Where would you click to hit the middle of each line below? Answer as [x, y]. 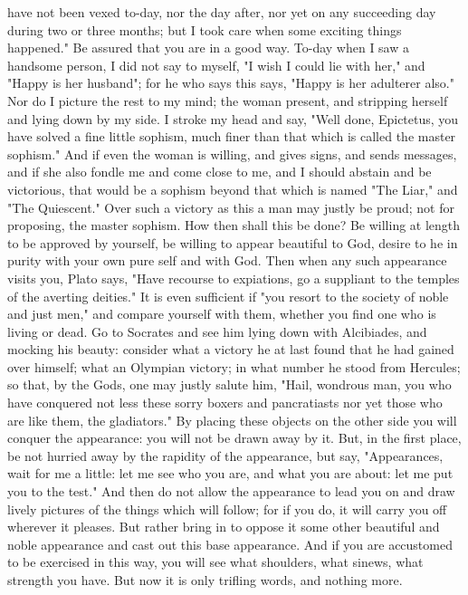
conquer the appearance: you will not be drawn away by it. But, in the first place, [234, 438]
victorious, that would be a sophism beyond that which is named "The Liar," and [233, 189]
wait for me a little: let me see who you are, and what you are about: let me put [230, 473]
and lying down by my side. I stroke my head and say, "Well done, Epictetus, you [233, 118]
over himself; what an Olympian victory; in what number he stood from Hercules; [234, 366]
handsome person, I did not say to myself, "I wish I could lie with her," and [216, 65]
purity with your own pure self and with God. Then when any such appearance [227, 260]
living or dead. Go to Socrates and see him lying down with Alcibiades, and [217, 331]
